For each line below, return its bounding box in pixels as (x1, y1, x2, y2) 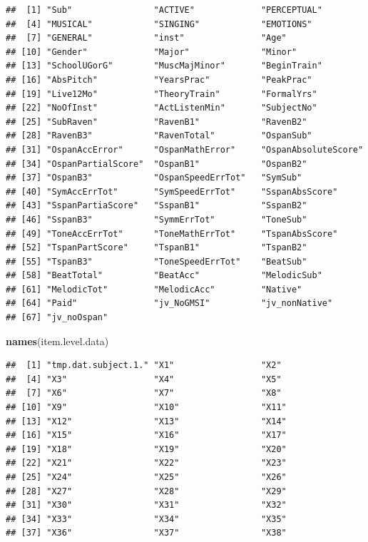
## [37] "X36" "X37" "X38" (6, 528, 287, 538)
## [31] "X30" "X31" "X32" (6, 500, 287, 511)
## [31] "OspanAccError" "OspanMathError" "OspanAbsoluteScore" (6, 144, 364, 155)
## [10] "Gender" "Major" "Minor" (6, 46, 297, 57)
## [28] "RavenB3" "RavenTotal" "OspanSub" (6, 131, 312, 141)
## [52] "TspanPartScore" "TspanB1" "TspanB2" (6, 242, 307, 253)
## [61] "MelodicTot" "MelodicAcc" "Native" (6, 284, 302, 295)
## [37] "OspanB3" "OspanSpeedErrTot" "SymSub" (6, 173, 302, 183)
